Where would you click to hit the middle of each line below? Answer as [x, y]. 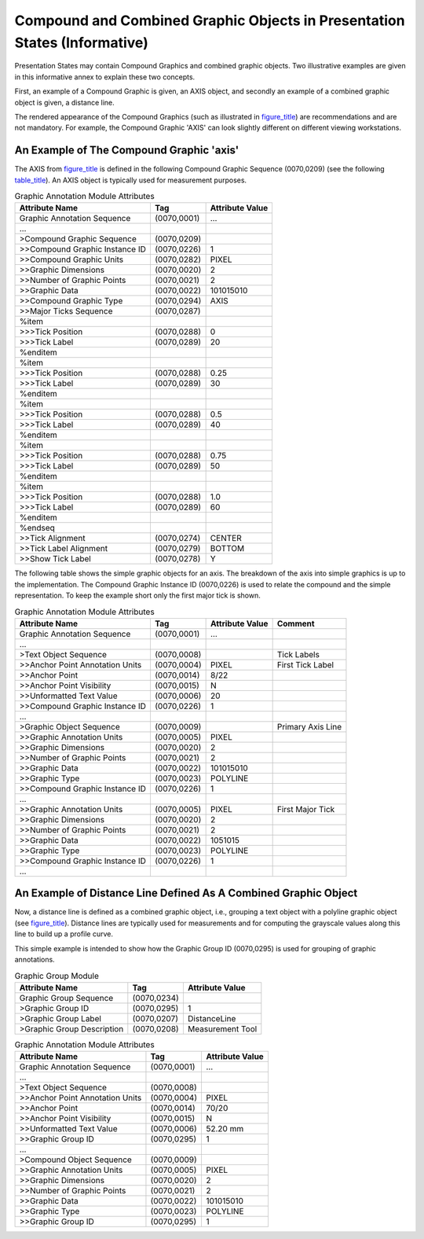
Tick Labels [298, 654]
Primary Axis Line [309, 726]
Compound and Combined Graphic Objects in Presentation [210, 20]
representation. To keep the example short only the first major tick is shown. [137, 596]
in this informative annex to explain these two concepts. [105, 77]
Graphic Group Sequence [66, 998]
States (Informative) [81, 42]
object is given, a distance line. [65, 102]
